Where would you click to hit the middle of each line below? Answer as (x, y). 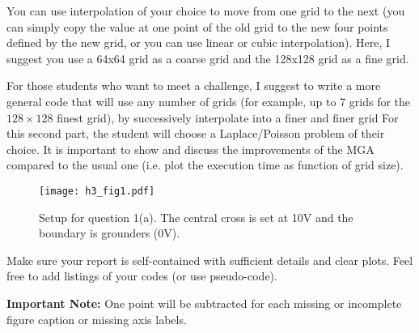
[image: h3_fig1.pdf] (97, 191)
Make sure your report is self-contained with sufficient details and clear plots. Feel (210, 260)
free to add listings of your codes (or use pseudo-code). (142, 276)
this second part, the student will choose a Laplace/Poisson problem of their (196, 133)
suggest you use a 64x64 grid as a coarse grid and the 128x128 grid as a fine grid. (208, 58)
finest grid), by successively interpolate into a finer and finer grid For (228, 117)
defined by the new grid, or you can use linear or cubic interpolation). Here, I (198, 43)
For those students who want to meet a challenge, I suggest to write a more (194, 85)
